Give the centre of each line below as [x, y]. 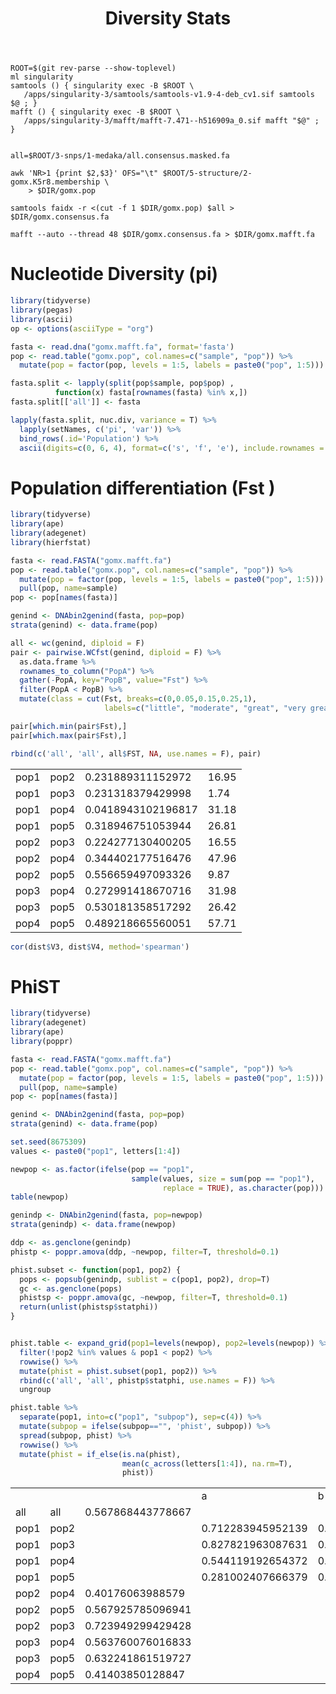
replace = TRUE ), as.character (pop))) [243, 1188]
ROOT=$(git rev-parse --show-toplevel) [93, 68]
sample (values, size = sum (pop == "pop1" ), [223, 1178]
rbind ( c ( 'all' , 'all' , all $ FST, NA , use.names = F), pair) [136, 753]
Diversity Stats [168, 18]
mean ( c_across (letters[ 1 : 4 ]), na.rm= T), [207, 1463]
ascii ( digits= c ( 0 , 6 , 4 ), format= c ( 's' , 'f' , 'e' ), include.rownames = [172, 448]
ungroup [35, 1390]
